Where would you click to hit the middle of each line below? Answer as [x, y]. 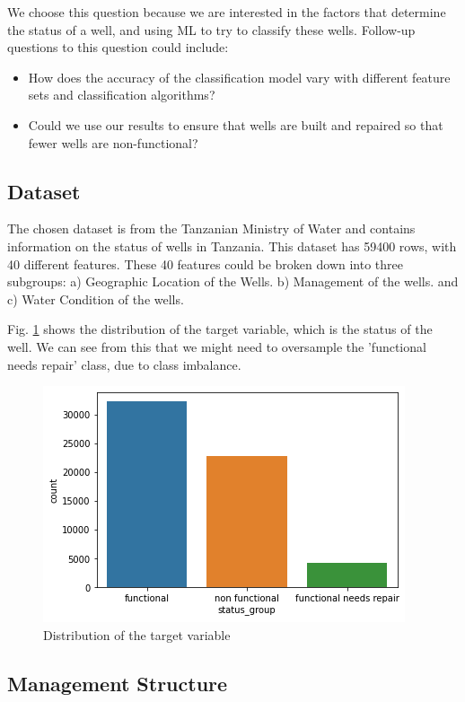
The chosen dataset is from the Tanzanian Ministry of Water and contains [211, 228]
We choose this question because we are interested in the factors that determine [227, 12]
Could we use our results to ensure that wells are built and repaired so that [236, 124]
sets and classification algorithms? [122, 95]
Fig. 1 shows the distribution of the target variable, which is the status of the [220, 329]
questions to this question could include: [118, 47]
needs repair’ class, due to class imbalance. [124, 364]
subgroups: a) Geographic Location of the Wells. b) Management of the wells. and [233, 281]
